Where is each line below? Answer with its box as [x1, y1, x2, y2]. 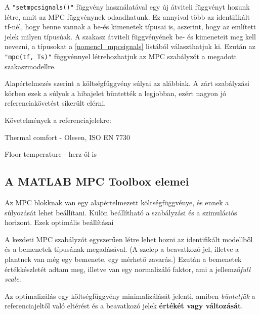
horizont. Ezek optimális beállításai [5, 217, 114, 228]
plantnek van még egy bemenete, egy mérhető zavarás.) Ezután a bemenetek [5, 254, 242, 264]
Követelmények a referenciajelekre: [5, 115, 111, 125]
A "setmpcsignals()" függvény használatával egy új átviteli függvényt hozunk [5, 2, 250, 12]
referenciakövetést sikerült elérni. [5, 98, 106, 108]
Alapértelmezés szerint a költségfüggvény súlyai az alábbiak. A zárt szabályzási [5, 78, 249, 88]
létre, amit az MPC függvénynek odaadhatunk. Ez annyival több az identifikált [5, 11, 250, 22]
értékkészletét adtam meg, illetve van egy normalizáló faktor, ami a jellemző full [5, 263, 251, 274]
